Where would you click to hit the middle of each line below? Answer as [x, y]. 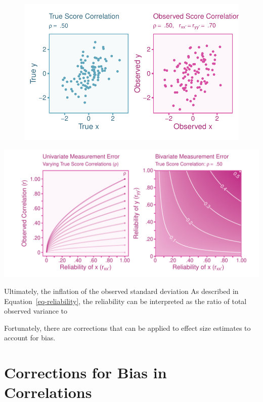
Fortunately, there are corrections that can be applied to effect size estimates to [127, 328]
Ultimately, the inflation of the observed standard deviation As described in [121, 291]
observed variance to [36, 311]
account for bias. [30, 338]
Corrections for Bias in [85, 372]
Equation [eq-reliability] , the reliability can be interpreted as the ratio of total [125, 301]
